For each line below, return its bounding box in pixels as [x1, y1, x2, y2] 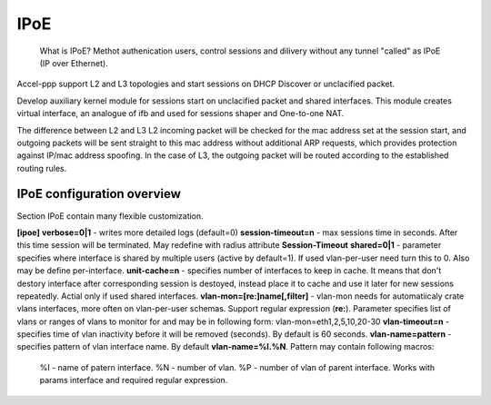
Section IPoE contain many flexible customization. [16, 210, 204, 222]
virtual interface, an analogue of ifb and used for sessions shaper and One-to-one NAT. [16, 108, 345, 119]
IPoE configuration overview [16, 186, 182, 202]
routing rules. [16, 163, 67, 173]
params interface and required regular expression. [39, 375, 228, 386]
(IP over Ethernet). [39, 57, 108, 68]
